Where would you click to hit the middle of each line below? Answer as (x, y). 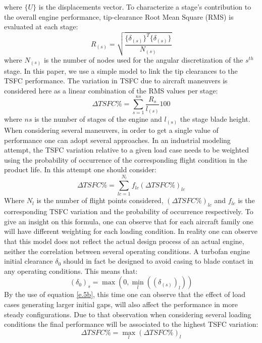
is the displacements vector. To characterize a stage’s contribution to (145, 7)
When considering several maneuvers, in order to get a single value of (111, 130)
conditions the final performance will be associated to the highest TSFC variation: (131, 324)
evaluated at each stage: (41, 27)
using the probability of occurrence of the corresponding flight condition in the (126, 159)
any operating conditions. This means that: (71, 271)
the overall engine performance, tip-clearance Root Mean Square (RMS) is (119, 16)
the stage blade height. (215, 119)
